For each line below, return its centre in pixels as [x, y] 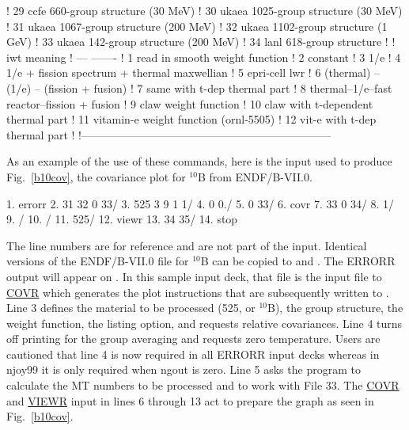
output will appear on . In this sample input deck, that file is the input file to [194, 276]
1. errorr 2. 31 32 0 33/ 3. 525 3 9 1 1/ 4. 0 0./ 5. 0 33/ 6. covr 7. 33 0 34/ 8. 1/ [201, 203]
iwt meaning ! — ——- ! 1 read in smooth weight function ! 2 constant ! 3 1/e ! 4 [204, 57]
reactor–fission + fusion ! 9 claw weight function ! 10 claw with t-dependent [190, 103]
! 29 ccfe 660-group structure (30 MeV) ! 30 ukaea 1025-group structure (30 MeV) [204, 10]
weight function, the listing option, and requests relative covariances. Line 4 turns [204, 323]
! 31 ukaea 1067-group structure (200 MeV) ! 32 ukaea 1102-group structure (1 [197, 26]
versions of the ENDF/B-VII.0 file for [98, 261]
